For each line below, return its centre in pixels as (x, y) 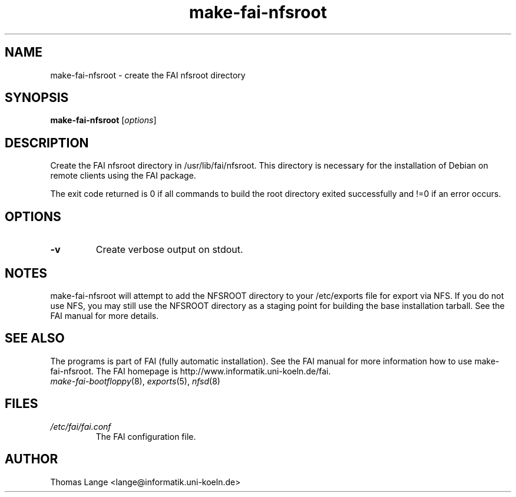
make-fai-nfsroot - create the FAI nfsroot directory (148, 75)
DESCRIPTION (47, 143)
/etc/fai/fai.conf (81, 426)
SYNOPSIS (37, 98)
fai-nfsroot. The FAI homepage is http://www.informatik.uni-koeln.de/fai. (191, 371)
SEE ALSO (35, 338)
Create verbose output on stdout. (169, 250)
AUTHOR (32, 459)
